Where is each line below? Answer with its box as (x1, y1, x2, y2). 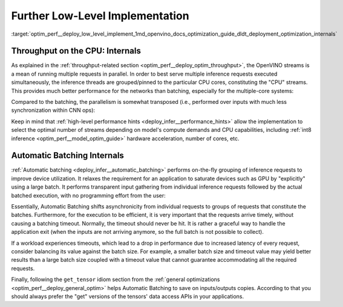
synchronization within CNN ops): (11, 106, 96, 114)
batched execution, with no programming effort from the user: (11, 192, 166, 199)
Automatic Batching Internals (11, 150, 124, 161)
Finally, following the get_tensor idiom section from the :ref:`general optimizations (11, 276, 220, 283)
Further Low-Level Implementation (11, 9, 190, 22)
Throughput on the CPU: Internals (11, 46, 142, 56)
